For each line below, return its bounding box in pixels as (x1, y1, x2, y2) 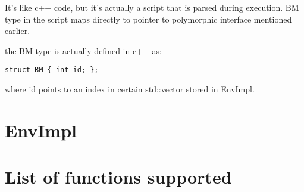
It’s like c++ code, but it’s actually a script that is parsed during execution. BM (5, 1, 299, 13)
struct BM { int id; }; (5, 66, 99, 75)
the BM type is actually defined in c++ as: (5, 44, 162, 57)
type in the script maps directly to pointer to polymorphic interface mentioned (5, 13, 292, 25)
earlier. (5, 24, 30, 37)
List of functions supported (5, 165, 232, 189)
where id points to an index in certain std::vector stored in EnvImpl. (5, 83, 255, 95)
